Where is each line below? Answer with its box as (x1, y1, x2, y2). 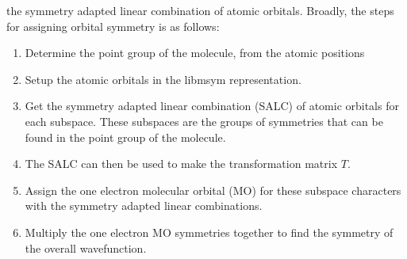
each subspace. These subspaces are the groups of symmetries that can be (25, 112, 383, 129)
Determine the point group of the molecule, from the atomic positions (25, 44, 365, 61)
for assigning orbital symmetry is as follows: (6, 17, 220, 34)
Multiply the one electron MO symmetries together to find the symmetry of (25, 223, 394, 240)
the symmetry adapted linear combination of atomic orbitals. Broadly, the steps (6, 2, 394, 18)
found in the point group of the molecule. (25, 128, 226, 145)
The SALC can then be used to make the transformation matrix (25, 155, 338, 172)
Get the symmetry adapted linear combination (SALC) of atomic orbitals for (25, 97, 399, 114)
